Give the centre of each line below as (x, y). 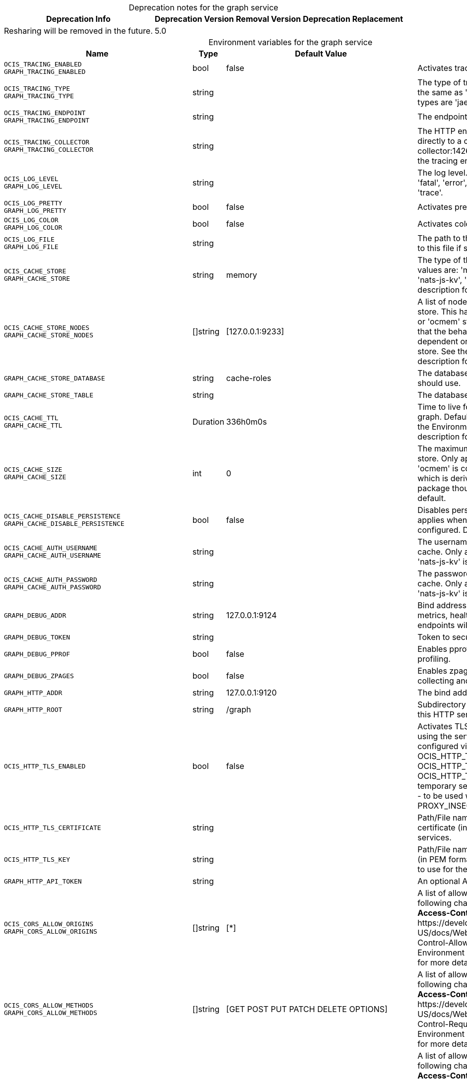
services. (434, 837)
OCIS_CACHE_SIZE (33, 470)
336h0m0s (246, 422)
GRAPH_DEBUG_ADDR (35, 615)
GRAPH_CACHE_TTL (33, 425)
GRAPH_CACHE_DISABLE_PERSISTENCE (64, 524)
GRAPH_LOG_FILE (31, 247)
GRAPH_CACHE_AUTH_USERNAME (53, 555)
